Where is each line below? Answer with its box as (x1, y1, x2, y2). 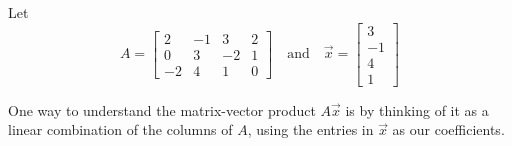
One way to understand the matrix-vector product (8, 99, 316, 120)
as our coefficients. (392, 119, 505, 140)
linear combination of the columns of (8, 119, 233, 140)
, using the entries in (247, 119, 374, 140)
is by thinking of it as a (345, 99, 489, 120)
